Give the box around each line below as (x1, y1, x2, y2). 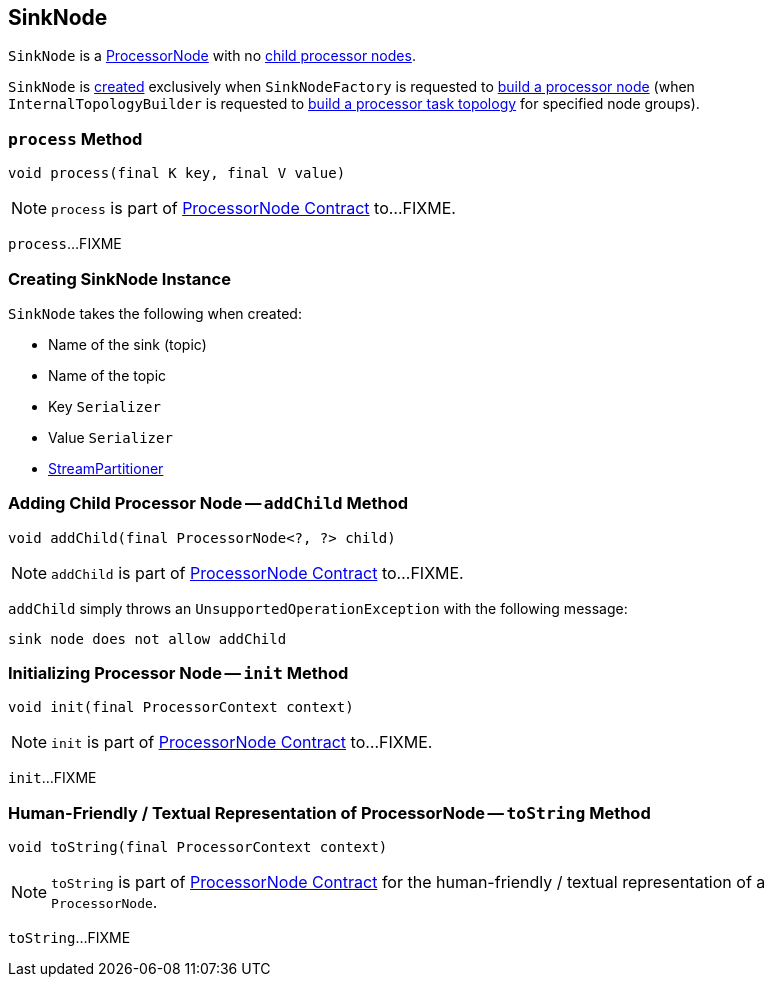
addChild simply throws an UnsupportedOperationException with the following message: (8, 599, 628, 617)
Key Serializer (48, 397, 161, 415)
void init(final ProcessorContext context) (8, 699, 354, 716)
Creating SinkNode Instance (8, 268, 231, 289)
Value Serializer (48, 428, 173, 446)
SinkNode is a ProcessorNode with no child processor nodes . (8, 47, 416, 65)
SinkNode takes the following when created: (8, 304, 302, 322)
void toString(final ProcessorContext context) (8, 839, 388, 856)
